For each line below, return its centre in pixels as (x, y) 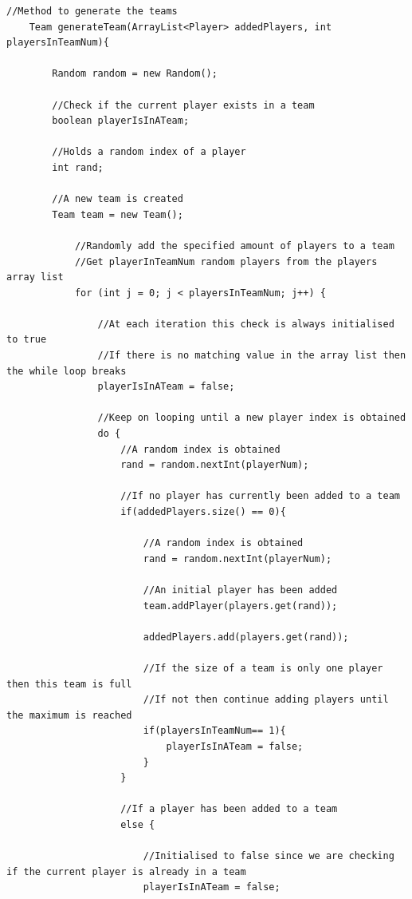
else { (138, 824)
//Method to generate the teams (92, 11)
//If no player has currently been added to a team (260, 496)
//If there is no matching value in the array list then (252, 356)
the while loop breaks (67, 371)
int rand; (78, 167)
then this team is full (69, 684)
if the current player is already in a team (126, 871)
